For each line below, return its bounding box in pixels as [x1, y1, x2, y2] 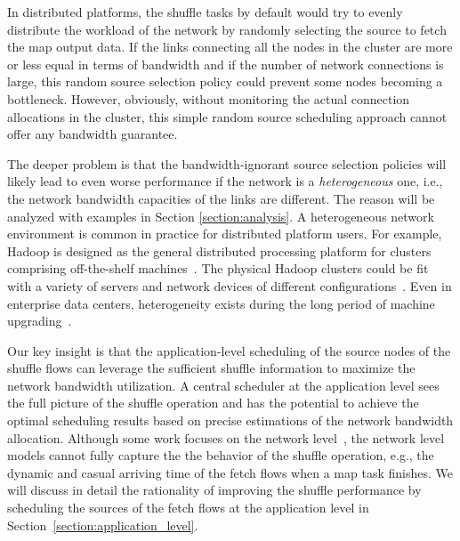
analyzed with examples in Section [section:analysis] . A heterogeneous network [7, 206, 434, 225]
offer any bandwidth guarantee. [7, 125, 178, 143]
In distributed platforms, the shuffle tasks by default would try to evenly [7, 3, 403, 20]
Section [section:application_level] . [7, 515, 198, 534]
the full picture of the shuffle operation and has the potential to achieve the [7, 393, 419, 412]
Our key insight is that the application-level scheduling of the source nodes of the [7, 341, 451, 359]
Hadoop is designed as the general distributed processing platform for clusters [7, 241, 432, 260]
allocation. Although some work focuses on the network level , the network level [7, 428, 445, 447]
